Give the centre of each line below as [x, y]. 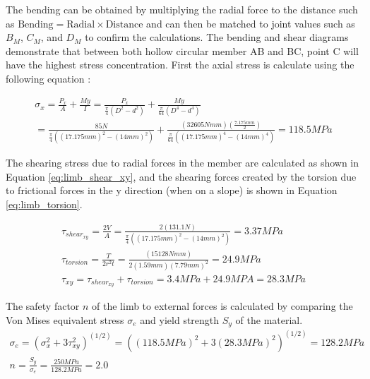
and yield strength [180, 320]
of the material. [269, 320]
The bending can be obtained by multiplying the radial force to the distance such [182, 9]
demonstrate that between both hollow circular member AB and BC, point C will [182, 50]
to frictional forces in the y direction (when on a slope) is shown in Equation [172, 190]
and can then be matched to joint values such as [251, 23]
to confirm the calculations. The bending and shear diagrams [217, 37]
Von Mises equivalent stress [65, 320]
